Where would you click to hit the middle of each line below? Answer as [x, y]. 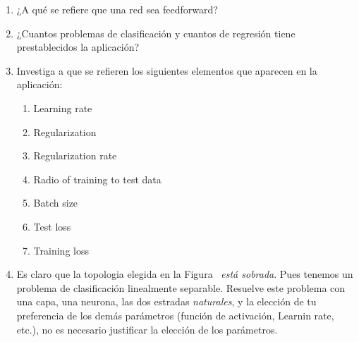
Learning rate [63, 108]
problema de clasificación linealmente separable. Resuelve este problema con [181, 287]
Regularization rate [75, 155]
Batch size [56, 203]
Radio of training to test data [97, 179]
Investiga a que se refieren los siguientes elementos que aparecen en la [167, 70]
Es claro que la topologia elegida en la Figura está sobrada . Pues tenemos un [185, 274]
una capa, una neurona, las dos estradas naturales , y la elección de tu [166, 301]
